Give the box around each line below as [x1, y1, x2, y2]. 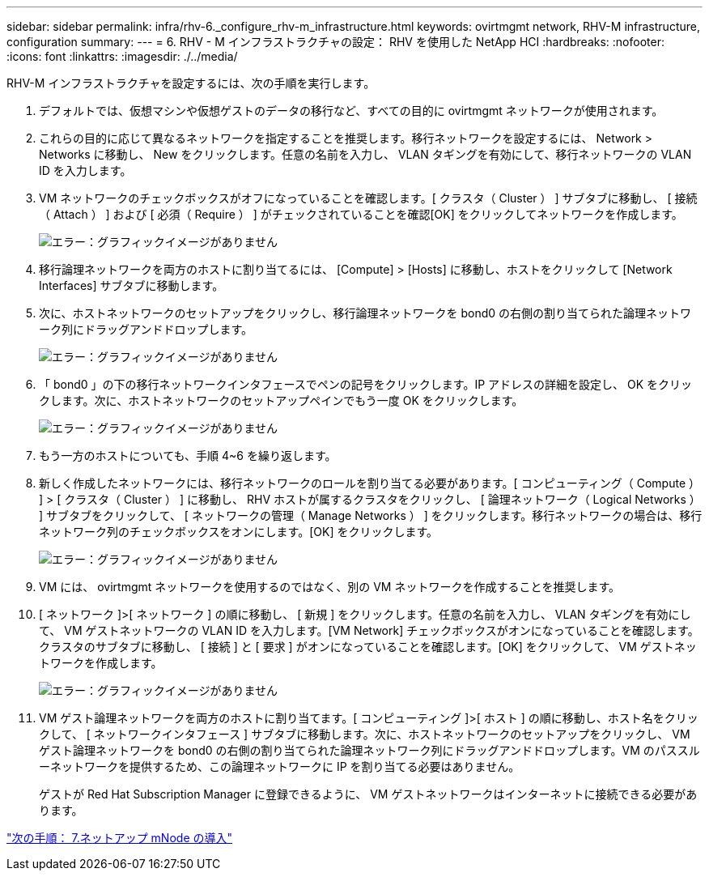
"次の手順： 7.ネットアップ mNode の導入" [6, 831, 233, 845]
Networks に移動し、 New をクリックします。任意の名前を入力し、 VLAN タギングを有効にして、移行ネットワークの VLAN [39, 147, 692, 161]
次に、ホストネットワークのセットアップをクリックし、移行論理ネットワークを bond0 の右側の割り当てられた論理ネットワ [39, 306, 692, 320]
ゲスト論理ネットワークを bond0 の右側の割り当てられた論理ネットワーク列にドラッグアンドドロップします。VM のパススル [39, 743, 700, 757]
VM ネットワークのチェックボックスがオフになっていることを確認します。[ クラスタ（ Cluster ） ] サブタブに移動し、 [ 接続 [39, 191, 698, 205]
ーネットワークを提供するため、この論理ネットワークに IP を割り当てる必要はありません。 [39, 760, 520, 773]
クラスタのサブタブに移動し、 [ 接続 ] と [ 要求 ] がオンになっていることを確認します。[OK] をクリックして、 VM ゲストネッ [39, 640, 697, 653]
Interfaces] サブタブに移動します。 [39, 279, 224, 292]
